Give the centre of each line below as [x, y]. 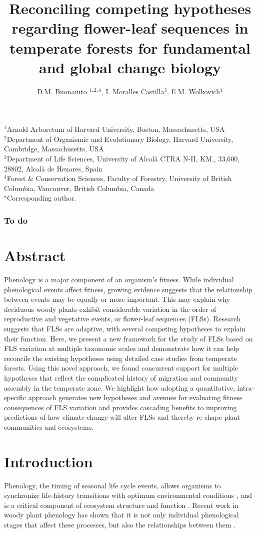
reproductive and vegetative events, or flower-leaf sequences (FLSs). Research [122, 319]
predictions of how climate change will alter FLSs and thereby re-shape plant [122, 417]
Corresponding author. [41, 198]
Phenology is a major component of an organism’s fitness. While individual [119, 279]
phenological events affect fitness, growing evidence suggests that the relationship [128, 289]
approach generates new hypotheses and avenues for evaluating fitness [135, 397]
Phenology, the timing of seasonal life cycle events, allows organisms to [112, 485]
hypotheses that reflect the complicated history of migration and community [121, 377]
